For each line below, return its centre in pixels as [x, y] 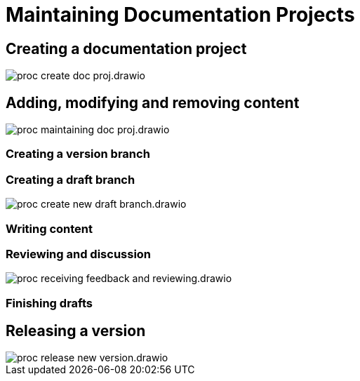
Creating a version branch [78, 154]
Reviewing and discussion [79, 254]
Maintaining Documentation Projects [180, 15]
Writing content [49, 228]
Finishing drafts [49, 303]
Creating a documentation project [126, 48]
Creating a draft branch [71, 179]
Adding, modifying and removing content [153, 102]
